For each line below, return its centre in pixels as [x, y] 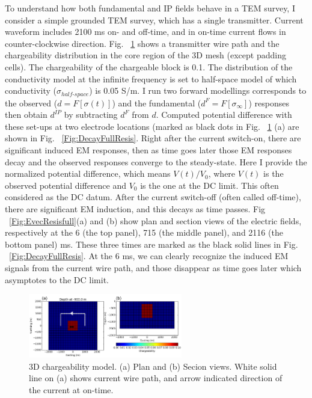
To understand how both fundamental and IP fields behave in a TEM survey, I [150, 8]
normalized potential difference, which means [88, 173]
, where [222, 173]
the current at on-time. [71, 389]
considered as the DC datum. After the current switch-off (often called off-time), [153, 197]
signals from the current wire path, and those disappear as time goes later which [153, 267]
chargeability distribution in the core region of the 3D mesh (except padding [145, 55]
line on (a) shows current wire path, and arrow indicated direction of [156, 378]
